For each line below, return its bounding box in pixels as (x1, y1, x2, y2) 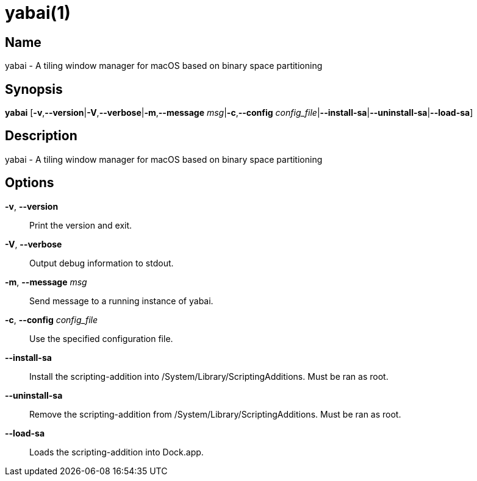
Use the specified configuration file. (29, 333, 173, 344)
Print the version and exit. (29, 219, 132, 230)
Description (5, 128, 77, 144)
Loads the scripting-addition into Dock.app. (29, 446, 204, 457)
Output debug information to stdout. (29, 257, 174, 268)
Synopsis (5, 81, 63, 97)
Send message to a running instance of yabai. (29, 295, 213, 306)
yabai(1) (5, 2, 71, 23)
